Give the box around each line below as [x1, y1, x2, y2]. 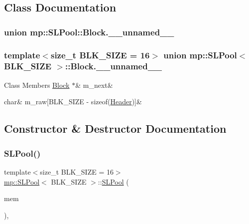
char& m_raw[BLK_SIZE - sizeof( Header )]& [4, 96, 142, 107]
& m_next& [75, 79, 113, 90]
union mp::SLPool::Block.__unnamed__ [4, 25, 174, 38]
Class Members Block [4, 79, 70, 90]
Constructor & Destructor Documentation [4, 121, 227, 136]
